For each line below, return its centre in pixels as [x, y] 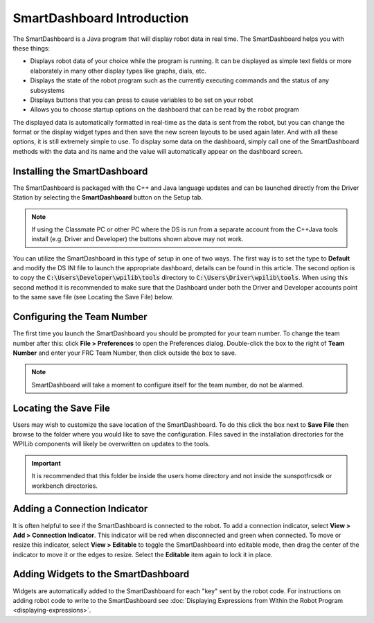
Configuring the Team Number [80, 317]
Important [46, 463]
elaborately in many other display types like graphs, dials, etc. [118, 71]
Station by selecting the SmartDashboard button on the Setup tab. [108, 198]
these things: [32, 48]
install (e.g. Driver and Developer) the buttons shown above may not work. [137, 239]
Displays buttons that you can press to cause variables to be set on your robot [142, 100]
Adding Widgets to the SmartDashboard [101, 574]
